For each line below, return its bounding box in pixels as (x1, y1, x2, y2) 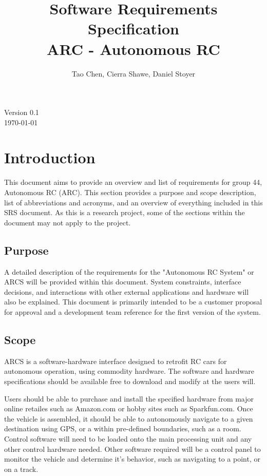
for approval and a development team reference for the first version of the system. (4, 306, 261, 317)
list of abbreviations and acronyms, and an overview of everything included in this (4, 197, 263, 207)
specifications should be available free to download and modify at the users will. (4, 375, 256, 386)
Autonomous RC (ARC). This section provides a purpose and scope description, (4, 187, 256, 197)
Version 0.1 (4, 107, 39, 118)
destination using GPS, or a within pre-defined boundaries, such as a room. (4, 423, 241, 434)
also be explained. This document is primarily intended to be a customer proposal (4, 296, 262, 307)
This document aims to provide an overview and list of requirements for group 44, (4, 177, 262, 187)
